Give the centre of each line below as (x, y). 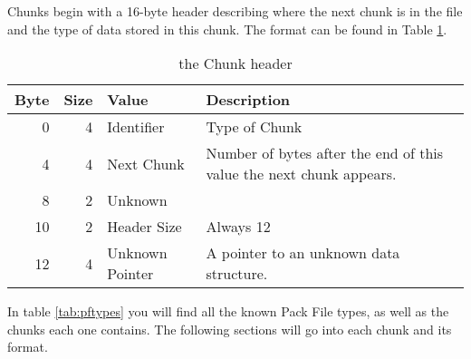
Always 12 (238, 227)
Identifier (136, 127)
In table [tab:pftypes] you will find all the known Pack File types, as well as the (228, 311)
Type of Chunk (254, 127)
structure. (237, 274)
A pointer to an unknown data (303, 253)
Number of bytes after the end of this (325, 153)
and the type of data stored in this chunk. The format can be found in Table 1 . (227, 29)
